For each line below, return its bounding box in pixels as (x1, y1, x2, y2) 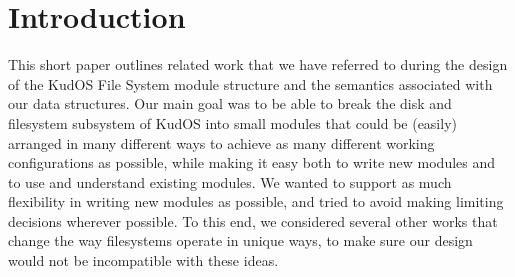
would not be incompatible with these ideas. (8, 250, 279, 271)
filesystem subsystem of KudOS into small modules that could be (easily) (8, 112, 457, 133)
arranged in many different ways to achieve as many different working (8, 132, 435, 153)
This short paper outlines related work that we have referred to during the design (8, 54, 508, 75)
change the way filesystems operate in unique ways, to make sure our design (8, 230, 473, 251)
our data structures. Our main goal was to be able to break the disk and (8, 93, 452, 114)
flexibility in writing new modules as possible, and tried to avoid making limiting (8, 191, 504, 212)
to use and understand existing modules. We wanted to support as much (8, 171, 452, 192)
